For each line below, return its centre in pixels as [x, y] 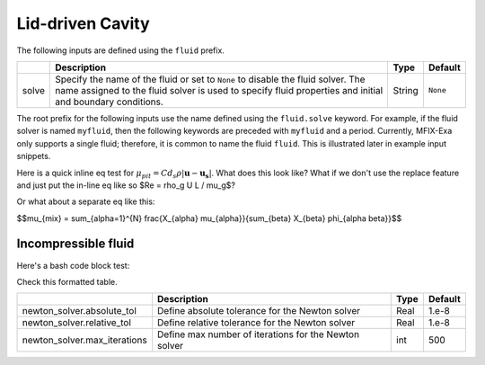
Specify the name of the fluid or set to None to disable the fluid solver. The [210, 79]
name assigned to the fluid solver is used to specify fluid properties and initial [219, 90]
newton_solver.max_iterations [84, 340]
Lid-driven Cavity [83, 23]
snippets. [34, 156]
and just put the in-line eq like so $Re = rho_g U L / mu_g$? [126, 185]
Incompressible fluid [75, 244]
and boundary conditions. [109, 102]
